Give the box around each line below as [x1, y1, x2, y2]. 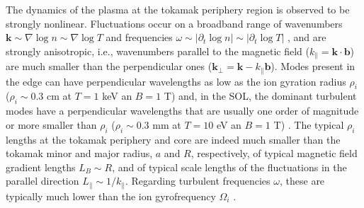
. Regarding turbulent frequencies [125, 173, 271, 188]
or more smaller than [6, 117, 97, 132]
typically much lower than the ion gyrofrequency [6, 188, 216, 203]
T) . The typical [273, 117, 344, 132]
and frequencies [106, 30, 173, 45]
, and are [288, 30, 326, 45]
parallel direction [6, 173, 79, 188]
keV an [102, 88, 132, 103]
